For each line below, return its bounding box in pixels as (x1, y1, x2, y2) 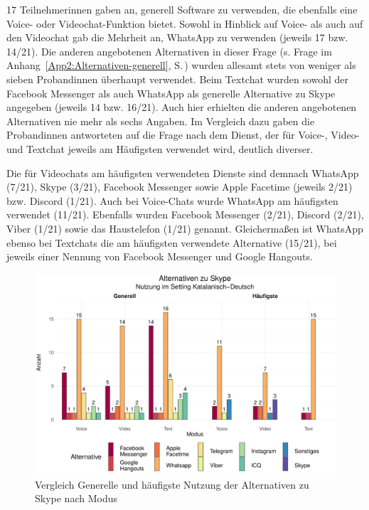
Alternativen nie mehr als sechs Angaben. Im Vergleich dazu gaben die (6, 113, 315, 128)
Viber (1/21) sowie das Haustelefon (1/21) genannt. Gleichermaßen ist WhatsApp (6, 221, 363, 235)
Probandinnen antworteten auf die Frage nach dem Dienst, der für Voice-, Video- (6, 127, 360, 142)
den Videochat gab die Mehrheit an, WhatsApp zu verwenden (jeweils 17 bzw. (6, 30, 348, 45)
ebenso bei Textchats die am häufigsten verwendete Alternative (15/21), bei (6, 235, 337, 250)
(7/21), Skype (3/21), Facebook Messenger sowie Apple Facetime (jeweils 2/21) (6, 179, 353, 194)
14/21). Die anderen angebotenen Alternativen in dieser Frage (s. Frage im (6, 43, 332, 58)
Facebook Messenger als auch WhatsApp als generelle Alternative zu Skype (6, 85, 336, 100)
